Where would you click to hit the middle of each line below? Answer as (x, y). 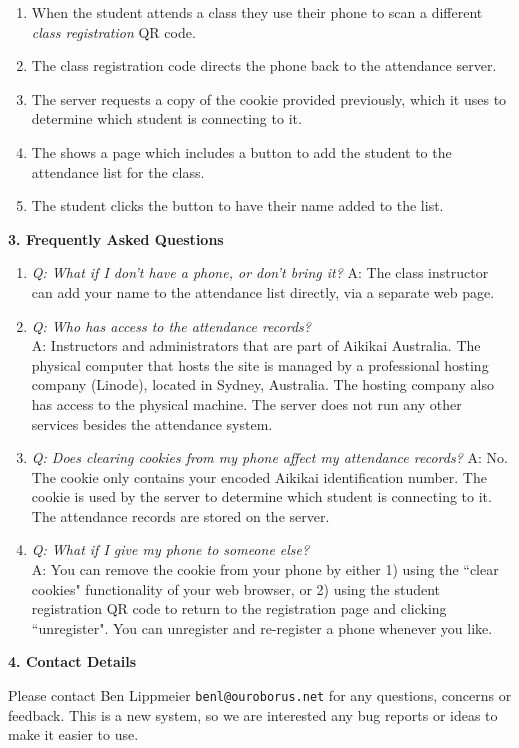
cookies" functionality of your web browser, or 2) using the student (236, 588)
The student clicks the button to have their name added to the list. (237, 205)
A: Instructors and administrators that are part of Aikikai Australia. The (256, 345)
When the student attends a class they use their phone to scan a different (257, 12)
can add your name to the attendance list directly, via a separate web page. (263, 291)
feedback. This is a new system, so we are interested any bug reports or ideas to (253, 714)
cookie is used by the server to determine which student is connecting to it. (261, 496)
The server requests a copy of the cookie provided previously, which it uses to (269, 98)
